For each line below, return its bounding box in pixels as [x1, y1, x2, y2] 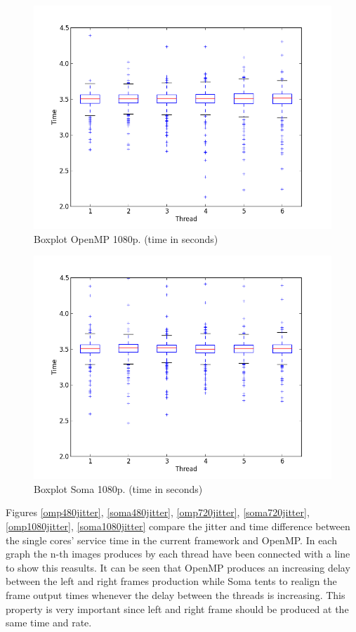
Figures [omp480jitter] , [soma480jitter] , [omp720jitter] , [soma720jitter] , [6, 505, 310, 520]
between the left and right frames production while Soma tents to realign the [6, 574, 337, 588]
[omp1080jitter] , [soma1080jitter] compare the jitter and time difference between [6, 518, 350, 533]
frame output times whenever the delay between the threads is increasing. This [6, 587, 345, 602]
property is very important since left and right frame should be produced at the [6, 601, 349, 616]
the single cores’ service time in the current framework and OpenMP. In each [6, 532, 337, 547]
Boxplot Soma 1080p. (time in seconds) [34, 481, 203, 496]
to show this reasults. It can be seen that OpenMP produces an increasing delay [6, 560, 350, 574]
